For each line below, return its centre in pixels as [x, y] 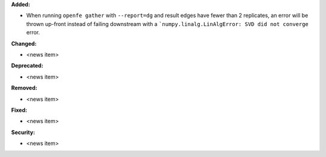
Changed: [24, 43]
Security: [23, 132]
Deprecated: [27, 66]
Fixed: [19, 110]
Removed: [24, 88]
